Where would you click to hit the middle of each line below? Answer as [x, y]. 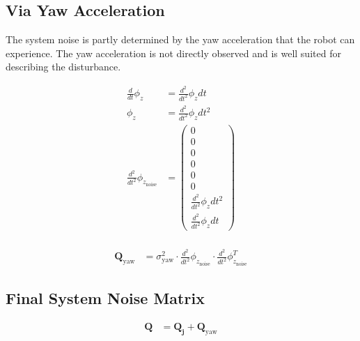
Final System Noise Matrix [105, 298]
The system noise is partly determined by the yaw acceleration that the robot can [180, 39]
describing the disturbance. [63, 67]
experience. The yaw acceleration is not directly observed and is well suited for [173, 53]
